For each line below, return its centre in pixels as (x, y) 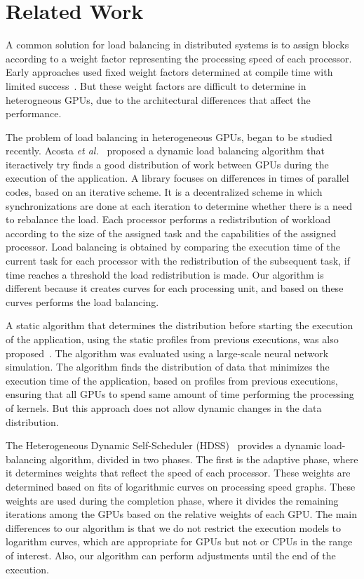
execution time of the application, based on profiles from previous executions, (172, 380)
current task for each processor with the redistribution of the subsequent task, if (178, 261)
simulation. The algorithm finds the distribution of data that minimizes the (168, 367)
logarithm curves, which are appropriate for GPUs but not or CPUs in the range (179, 541)
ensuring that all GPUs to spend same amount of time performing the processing (180, 394)
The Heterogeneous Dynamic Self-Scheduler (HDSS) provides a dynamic (163, 445)
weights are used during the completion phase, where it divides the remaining (172, 500)
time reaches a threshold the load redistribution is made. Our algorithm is (165, 274)
